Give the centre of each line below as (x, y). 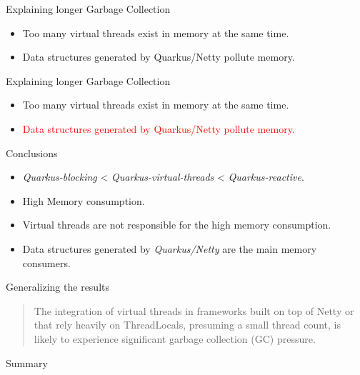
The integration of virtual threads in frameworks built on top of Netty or (194, 310)
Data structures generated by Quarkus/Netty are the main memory (170, 248)
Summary (27, 362)
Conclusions (32, 152)
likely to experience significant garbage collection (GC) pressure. (175, 338)
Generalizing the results (57, 287)
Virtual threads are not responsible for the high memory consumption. (177, 225)
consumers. (46, 262)
